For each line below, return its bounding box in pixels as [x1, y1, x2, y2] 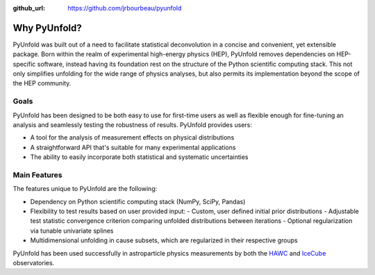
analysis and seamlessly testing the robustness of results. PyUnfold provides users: [12, 121, 253, 128]
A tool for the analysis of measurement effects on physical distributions [30, 133, 235, 142]
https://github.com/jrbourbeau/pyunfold [67, 4, 182, 12]
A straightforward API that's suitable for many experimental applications [30, 143, 236, 151]
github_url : [12, 4, 45, 12]
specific [12, 60, 36, 68]
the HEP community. [12, 79, 72, 87]
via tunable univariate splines [30, 226, 114, 235]
